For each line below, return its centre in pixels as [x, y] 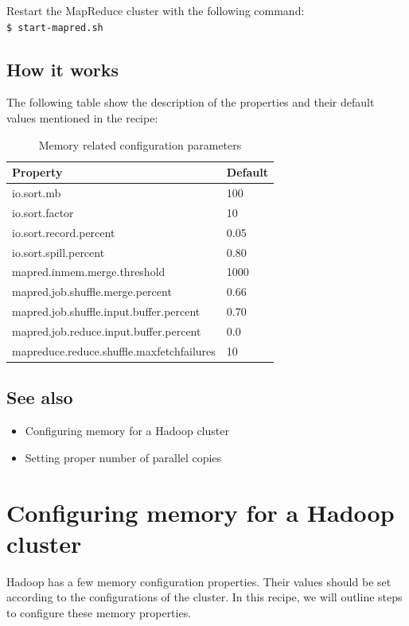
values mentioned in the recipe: [82, 118]
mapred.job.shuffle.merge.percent [92, 292]
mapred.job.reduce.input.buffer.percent [107, 330]
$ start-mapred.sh [55, 27]
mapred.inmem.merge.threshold [89, 272]
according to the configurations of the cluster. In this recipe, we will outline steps [204, 597]
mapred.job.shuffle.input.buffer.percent [106, 311]
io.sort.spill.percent [58, 252]
